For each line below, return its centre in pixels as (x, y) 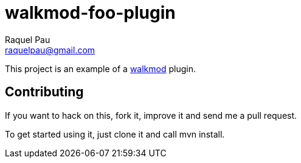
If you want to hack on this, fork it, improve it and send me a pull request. (151, 115)
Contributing (44, 92)
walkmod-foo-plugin (90, 13)
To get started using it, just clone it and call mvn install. (115, 134)
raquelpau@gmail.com (50, 50)
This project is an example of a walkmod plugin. (100, 68)
